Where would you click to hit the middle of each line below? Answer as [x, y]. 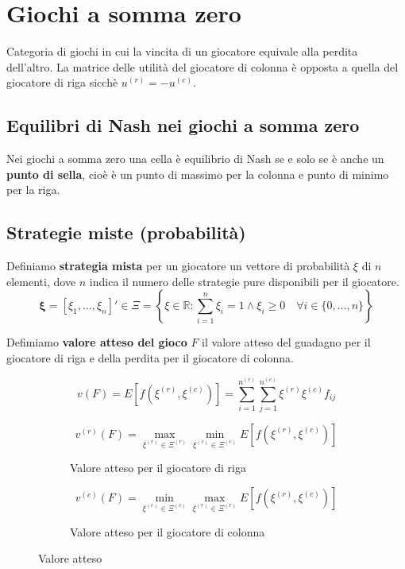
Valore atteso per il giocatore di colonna [168, 531]
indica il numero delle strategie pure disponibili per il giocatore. [244, 281]
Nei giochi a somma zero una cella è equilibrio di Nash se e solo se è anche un [195, 159]
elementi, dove [41, 281]
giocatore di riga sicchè [62, 82]
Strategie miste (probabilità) [126, 232]
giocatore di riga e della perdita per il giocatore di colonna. [150, 357]
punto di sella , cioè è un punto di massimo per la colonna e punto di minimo [198, 174]
